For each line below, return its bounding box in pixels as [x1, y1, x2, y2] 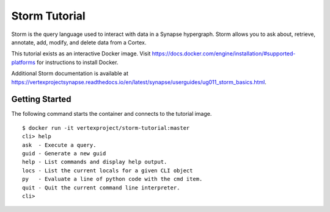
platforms [11, 58, 36, 66]
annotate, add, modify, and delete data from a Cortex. [11, 38, 147, 46]
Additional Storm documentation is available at [11, 70, 128, 77]
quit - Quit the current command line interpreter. [22, 184, 180, 191]
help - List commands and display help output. [22, 158, 167, 166]
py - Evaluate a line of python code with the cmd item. [22, 175, 203, 183]
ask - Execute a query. [22, 141, 97, 149]
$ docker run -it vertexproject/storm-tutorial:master [22, 124, 190, 131]
